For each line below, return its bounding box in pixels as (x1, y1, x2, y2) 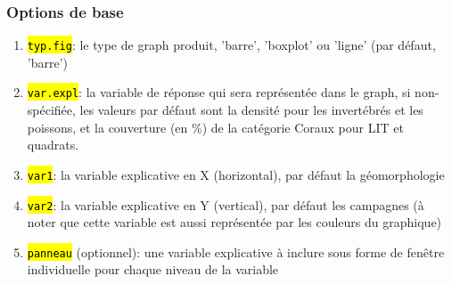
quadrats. (27, 135, 79, 154)
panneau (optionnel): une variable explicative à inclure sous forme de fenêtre (27, 242, 445, 261)
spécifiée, (27, 101, 76, 119)
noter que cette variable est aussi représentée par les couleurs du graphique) (27, 213, 442, 231)
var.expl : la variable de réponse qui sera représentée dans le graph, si (27, 83, 411, 101)
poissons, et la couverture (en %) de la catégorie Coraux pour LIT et (27, 118, 404, 136)
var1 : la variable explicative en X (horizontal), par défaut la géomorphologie (27, 165, 445, 183)
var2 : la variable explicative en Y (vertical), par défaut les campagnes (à (27, 195, 424, 214)
